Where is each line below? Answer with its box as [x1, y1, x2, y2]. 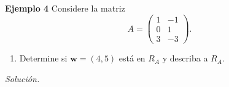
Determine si [19, 52, 68, 64]
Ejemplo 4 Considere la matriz [5, 2, 125, 15]
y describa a [162, 52, 208, 64]
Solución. [5, 72, 40, 85]
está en [118, 52, 146, 64]
